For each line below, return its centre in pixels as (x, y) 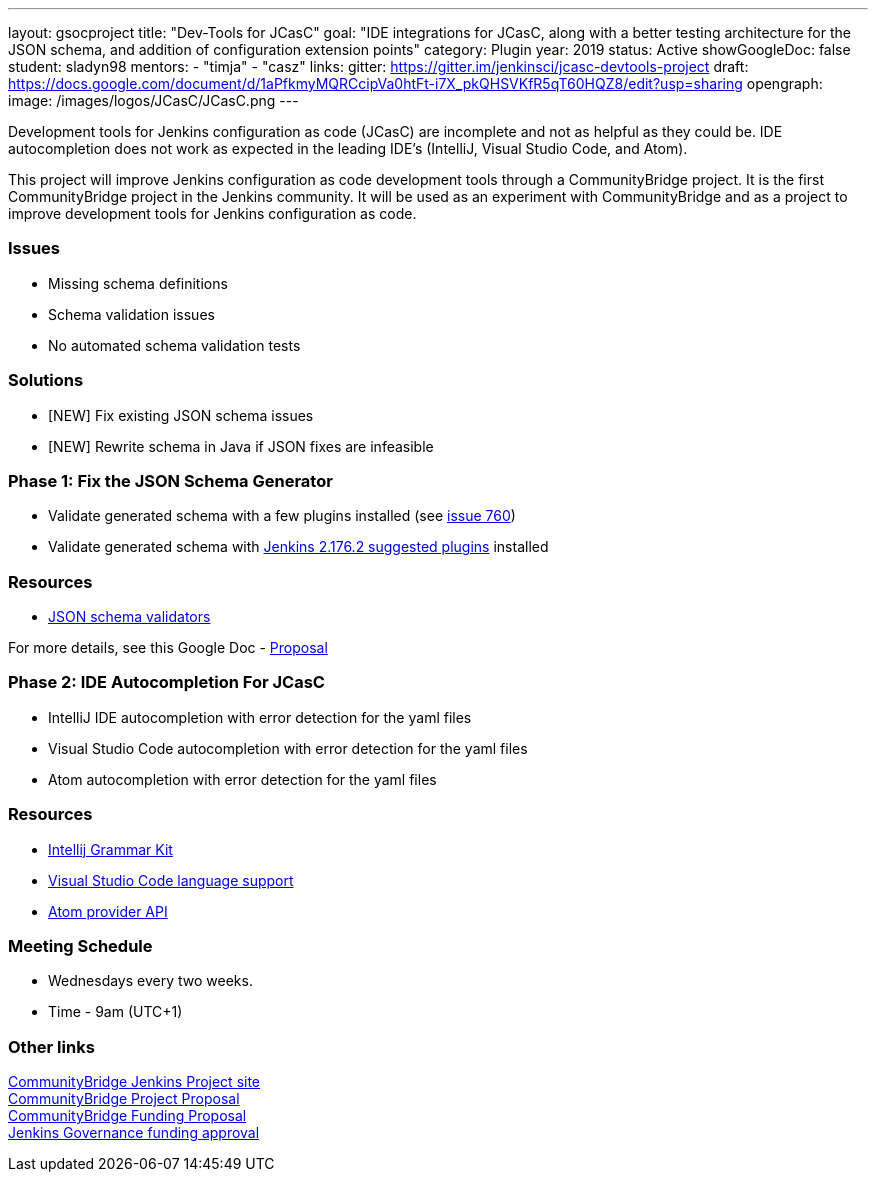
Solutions (46, 380)
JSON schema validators (129, 616)
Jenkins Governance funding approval (134, 1132)
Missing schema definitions (138, 283)
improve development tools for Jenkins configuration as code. (212, 213)
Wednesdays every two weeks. (150, 981)
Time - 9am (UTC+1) (115, 1012)
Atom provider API (108, 911)
